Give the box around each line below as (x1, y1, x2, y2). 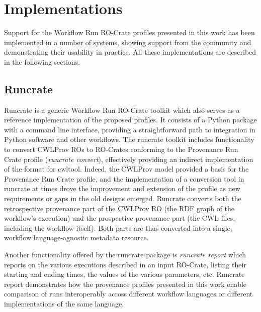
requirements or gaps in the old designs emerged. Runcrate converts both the (4, 193, 241, 204)
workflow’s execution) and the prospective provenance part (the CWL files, (4, 213, 235, 223)
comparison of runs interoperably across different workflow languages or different (4, 288, 253, 299)
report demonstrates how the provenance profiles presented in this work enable (4, 278, 247, 289)
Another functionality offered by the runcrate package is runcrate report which (4, 249, 246, 260)
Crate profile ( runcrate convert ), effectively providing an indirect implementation (4, 153, 253, 164)
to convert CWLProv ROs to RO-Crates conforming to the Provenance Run (4, 144, 238, 154)
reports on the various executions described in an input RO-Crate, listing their (4, 259, 246, 269)
